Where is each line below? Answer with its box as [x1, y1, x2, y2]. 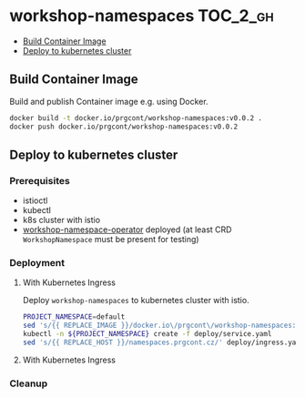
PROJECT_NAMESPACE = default [22, 312, 126, 321]
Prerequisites [9, 174, 70, 187]
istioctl [22, 195, 48, 206]
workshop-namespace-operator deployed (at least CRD [22, 224, 232, 235]
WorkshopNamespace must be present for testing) [22, 234, 199, 245]
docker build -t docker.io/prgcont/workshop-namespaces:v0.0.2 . [9, 113, 262, 123]
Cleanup [9, 377, 48, 390]
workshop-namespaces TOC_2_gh [9, 5, 275, 26]
